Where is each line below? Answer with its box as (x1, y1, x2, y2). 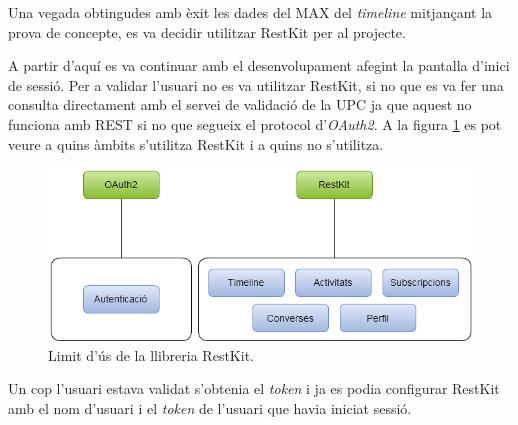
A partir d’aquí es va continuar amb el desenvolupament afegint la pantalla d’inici (8, 55, 510, 76)
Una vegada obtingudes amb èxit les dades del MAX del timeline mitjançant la (8, 2, 493, 22)
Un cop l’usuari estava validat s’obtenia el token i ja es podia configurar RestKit (8, 378, 500, 399)
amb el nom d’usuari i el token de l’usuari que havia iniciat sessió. (8, 397, 412, 418)
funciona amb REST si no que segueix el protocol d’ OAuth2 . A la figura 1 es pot (8, 113, 502, 134)
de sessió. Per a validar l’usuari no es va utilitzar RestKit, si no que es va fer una (8, 74, 504, 95)
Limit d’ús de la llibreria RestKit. (48, 344, 254, 365)
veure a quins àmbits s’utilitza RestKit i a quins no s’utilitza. (8, 133, 384, 154)
